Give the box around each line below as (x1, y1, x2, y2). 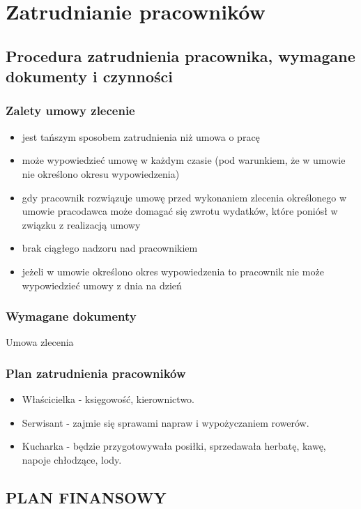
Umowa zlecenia (6, 335, 74, 349)
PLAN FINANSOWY (6, 486, 167, 508)
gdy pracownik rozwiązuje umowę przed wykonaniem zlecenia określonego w (22, 190, 347, 204)
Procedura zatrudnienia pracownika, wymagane (6, 45, 355, 66)
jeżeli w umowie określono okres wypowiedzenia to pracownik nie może (22, 264, 324, 278)
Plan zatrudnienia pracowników (6, 364, 186, 381)
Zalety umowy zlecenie (6, 102, 135, 119)
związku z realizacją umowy (22, 217, 141, 231)
